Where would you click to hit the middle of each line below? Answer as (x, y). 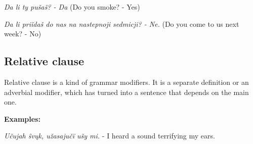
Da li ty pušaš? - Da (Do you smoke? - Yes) (72, 7)
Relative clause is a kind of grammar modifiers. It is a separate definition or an (126, 82)
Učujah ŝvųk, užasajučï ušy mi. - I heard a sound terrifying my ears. (110, 136)
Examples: (22, 118)
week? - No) (23, 34)
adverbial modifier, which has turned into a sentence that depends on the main (126, 92)
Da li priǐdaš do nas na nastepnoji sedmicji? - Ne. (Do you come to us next (122, 23)
